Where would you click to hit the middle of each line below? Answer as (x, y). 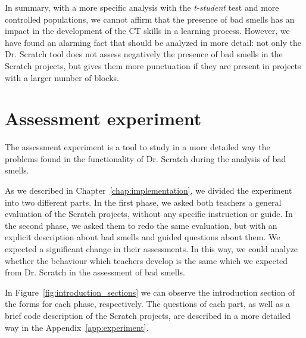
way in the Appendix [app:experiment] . (77, 327)
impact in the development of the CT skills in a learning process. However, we (147, 31)
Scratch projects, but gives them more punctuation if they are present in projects (153, 65)
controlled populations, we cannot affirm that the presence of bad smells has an (150, 19)
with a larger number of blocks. (62, 77)
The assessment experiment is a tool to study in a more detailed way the (138, 147)
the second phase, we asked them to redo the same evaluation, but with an (141, 225)
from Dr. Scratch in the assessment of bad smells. (95, 272)
